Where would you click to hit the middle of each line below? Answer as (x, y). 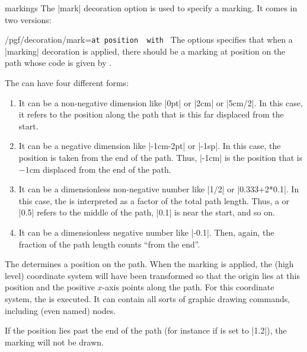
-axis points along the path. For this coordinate (188, 287)
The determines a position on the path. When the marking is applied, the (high (149, 264)
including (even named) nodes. (60, 310)
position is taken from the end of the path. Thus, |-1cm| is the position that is (161, 157)
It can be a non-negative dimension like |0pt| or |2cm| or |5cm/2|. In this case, (161, 102)
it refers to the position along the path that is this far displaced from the (151, 114)
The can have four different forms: (67, 83)
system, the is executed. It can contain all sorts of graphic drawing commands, (148, 298)
